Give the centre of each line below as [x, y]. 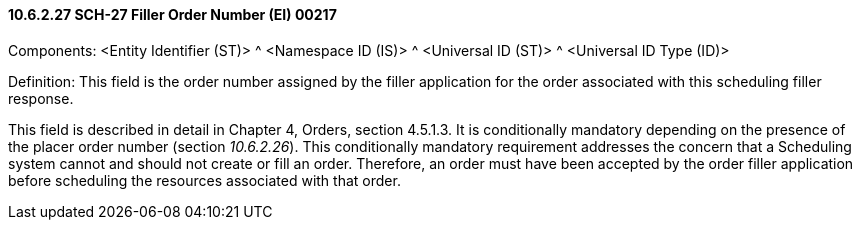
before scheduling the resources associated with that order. [204, 180]
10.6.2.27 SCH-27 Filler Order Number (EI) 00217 [172, 14]
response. [41, 98]
